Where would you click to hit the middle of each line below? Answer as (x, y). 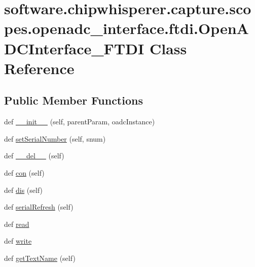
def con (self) (24, 172)
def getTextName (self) (40, 258)
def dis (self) (24, 190)
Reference (39, 68)
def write (18, 241)
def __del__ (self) (34, 156)
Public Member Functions (74, 100)
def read (17, 224)
